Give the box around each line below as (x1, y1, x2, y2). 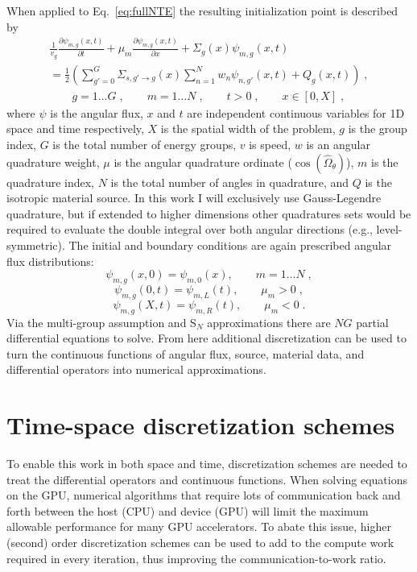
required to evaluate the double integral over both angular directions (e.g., (6, 221, 373, 238)
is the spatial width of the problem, (160, 120, 336, 137)
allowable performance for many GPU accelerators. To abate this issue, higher (6, 518, 391, 535)
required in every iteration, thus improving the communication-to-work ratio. (6, 549, 386, 566)
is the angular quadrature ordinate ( (114, 153, 292, 170)
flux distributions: (6, 252, 94, 269)
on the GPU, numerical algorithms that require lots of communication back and (6, 487, 401, 504)
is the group (348, 120, 407, 137)
